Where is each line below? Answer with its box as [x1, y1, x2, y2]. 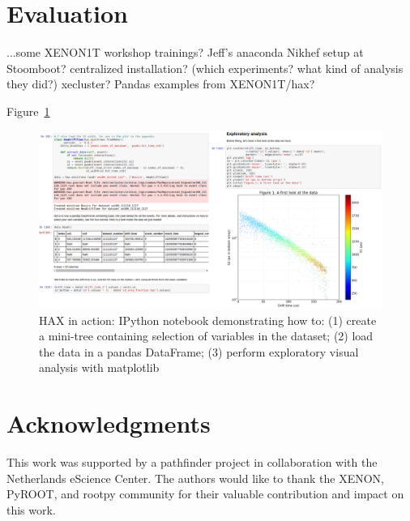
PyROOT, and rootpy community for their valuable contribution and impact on [6, 485, 404, 502]
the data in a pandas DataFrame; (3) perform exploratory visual [39, 343, 359, 360]
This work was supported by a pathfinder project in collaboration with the [6, 454, 378, 471]
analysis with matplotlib [39, 359, 160, 376]
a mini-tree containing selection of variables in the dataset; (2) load [39, 327, 374, 344]
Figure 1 [6, 102, 50, 119]
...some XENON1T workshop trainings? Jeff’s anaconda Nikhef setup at [6, 44, 364, 61]
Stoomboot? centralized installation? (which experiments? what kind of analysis [6, 59, 404, 76]
